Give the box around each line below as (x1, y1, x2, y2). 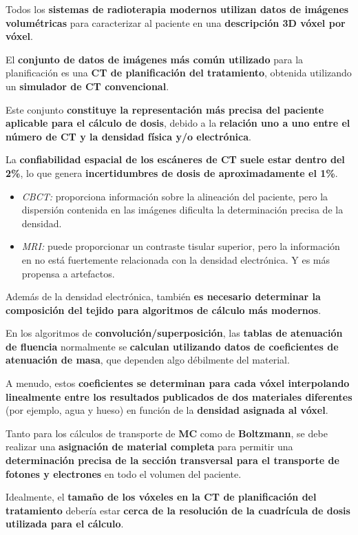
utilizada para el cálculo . (6, 516, 124, 531)
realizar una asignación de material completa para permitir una (6, 439, 293, 454)
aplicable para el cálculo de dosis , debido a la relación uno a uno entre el (6, 116, 350, 130)
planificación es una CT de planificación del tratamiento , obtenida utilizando (6, 65, 352, 80)
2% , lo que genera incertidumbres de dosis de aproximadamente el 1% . (6, 165, 338, 180)
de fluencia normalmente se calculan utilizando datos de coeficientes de (6, 339, 339, 353)
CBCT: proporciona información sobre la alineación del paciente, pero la (21, 189, 328, 203)
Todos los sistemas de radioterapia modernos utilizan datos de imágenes (6, 2, 349, 16)
